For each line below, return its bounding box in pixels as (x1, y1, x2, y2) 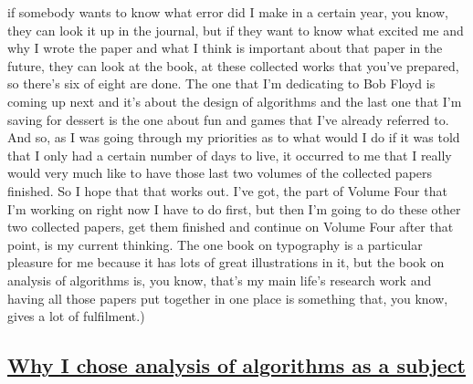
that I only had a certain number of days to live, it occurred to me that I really (7, 145, 452, 164)
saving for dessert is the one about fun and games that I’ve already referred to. (7, 109, 449, 129)
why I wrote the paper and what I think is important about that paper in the (7, 38, 443, 57)
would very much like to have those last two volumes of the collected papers (7, 163, 433, 182)
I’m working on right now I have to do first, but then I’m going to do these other (7, 199, 461, 218)
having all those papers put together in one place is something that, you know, (7, 288, 448, 307)
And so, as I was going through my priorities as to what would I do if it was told (7, 128, 460, 147)
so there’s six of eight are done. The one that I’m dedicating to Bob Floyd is (7, 74, 436, 93)
